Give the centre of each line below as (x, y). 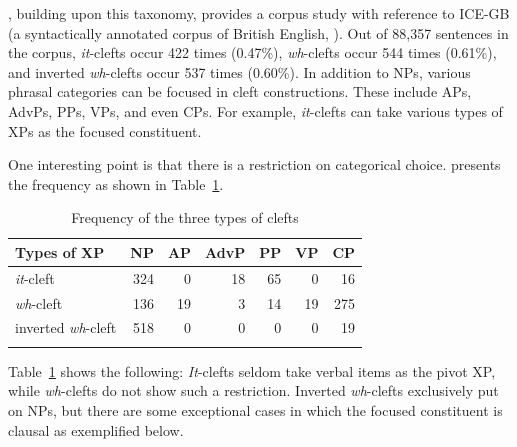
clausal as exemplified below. (96, 429)
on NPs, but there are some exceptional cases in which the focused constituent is (255, 410)
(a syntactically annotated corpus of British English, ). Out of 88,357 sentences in (258, 32)
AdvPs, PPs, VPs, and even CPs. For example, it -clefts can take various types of (255, 110)
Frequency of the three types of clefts (185, 217)
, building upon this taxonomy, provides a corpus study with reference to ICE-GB (259, 13)
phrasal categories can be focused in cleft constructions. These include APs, (240, 91)
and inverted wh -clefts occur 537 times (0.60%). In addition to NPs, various (239, 71)
